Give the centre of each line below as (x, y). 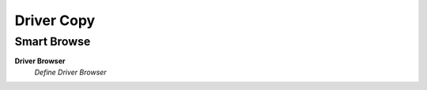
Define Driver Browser (70, 72)
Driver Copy (55, 20)
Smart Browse (53, 41)
